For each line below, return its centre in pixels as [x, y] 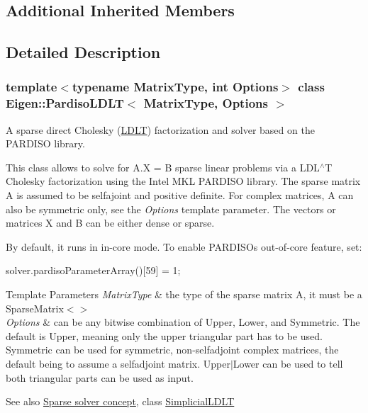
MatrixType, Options [206, 103]
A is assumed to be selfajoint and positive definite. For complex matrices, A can [180, 195]
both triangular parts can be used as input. [100, 377]
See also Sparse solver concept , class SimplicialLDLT [120, 401]
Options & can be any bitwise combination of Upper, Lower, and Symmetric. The [183, 322]
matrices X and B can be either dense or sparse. [110, 223]
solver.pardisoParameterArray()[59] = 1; [93, 270]
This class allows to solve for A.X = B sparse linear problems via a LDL [163, 167]
